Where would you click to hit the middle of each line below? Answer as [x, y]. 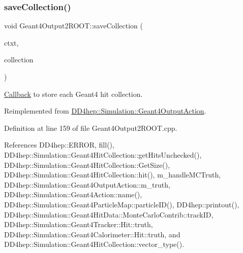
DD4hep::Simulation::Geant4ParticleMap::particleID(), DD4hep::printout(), [122, 204]
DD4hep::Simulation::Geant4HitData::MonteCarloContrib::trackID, [109, 214]
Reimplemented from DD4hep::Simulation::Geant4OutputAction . [105, 111]
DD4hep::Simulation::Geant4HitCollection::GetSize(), [87, 165]
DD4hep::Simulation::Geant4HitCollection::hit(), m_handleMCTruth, [113, 175]
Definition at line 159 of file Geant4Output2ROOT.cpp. [91, 128]
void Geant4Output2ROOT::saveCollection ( [73, 26]
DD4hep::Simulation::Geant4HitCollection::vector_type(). [94, 244]
